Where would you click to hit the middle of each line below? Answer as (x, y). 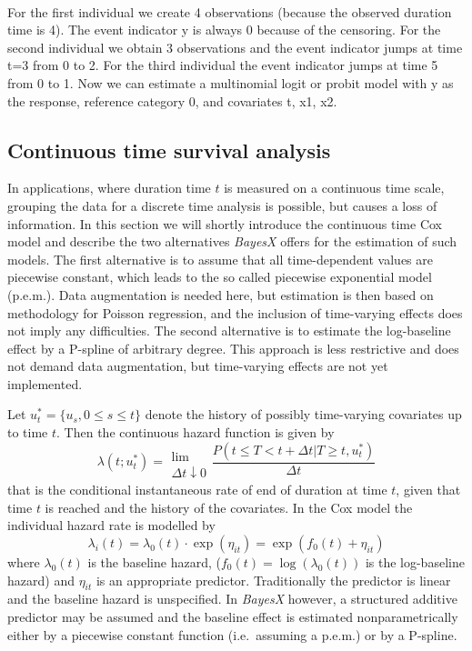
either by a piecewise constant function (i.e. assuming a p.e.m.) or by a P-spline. (232, 634)
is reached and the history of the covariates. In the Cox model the (229, 507)
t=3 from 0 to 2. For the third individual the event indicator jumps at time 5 (223, 65)
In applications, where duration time (109, 188)
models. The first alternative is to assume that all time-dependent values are (220, 259)
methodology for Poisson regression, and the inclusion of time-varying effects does (235, 312)
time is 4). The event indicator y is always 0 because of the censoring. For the (224, 30)
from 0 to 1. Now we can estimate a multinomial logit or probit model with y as (231, 82)
